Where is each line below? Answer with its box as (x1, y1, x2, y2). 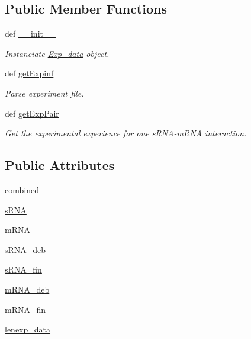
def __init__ (5, 27, 56, 40)
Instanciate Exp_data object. (5, 47, 110, 59)
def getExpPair (5, 107, 59, 119)
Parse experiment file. (5, 87, 84, 99)
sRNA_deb (5, 243, 46, 255)
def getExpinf (5, 67, 54, 79)
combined (5, 183, 39, 196)
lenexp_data (5, 323, 51, 335)
